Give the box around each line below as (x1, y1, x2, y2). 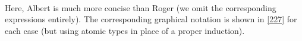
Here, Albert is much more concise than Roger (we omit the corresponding (5, 1, 276, 13)
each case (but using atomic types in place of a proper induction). (5, 24, 245, 36)
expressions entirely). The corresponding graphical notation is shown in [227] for (5, 13, 297, 25)
